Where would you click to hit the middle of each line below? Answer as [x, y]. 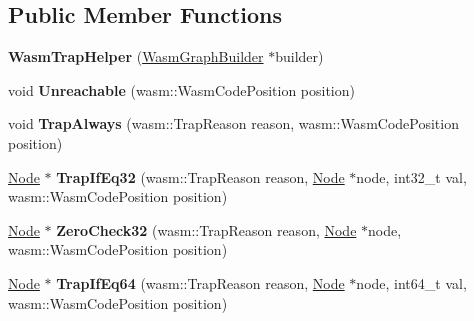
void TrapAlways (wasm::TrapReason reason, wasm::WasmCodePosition [233, 123]
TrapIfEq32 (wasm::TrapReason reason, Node [200, 176]
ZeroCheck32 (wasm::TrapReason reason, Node [206, 229]
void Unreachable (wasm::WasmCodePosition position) [181, 89]
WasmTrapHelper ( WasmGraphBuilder [136, 56]
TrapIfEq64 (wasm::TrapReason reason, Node [200, 282]
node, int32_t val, [411, 176]
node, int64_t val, [411, 282]
